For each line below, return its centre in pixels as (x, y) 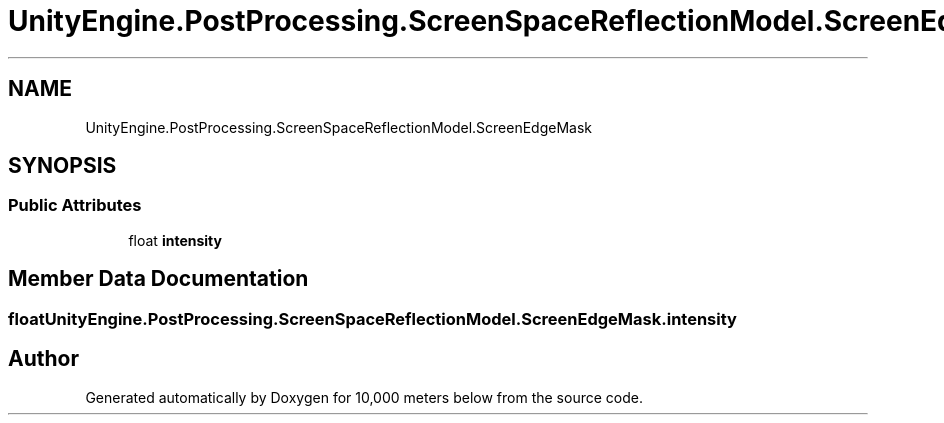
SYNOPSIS (62, 166)
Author (43, 359)
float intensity (175, 240)
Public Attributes (75, 205)
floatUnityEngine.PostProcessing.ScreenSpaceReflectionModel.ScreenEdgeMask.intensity (372, 318)
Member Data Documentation (158, 279)
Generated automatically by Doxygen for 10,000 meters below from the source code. (364, 397)
